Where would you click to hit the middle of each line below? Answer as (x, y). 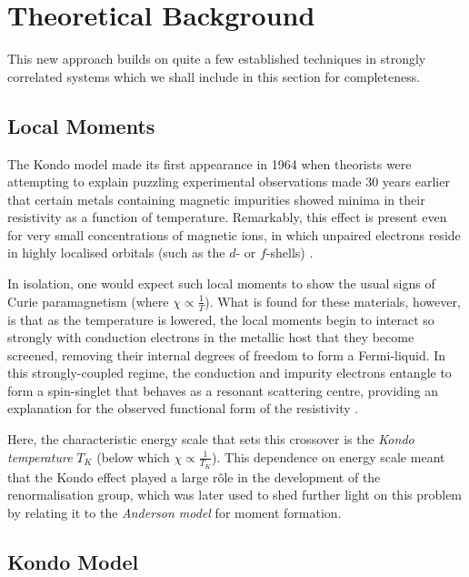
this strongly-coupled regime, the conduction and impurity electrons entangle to (230, 373)
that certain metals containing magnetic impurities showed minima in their (216, 199)
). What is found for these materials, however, (333, 301)
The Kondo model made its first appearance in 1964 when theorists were (210, 163)
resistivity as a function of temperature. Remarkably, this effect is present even (227, 217)
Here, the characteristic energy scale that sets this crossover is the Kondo (211, 439)
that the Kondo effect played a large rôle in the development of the (194, 476)
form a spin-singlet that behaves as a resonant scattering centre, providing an (223, 390)
